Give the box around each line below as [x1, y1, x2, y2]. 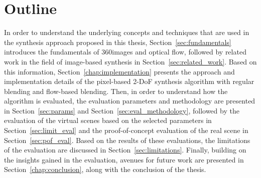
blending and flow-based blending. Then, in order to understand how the [4, 85, 228, 96]
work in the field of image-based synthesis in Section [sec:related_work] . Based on [4, 56, 257, 66]
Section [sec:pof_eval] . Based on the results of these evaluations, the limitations [4, 134, 250, 145]
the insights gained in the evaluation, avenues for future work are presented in [4, 154, 244, 164]
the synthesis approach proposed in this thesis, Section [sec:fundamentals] [4, 36, 231, 47]
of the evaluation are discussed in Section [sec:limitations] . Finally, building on [4, 144, 246, 155]
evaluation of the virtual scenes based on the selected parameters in [4, 115, 212, 125]
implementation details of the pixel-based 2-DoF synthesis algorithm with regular [4, 76, 254, 86]
